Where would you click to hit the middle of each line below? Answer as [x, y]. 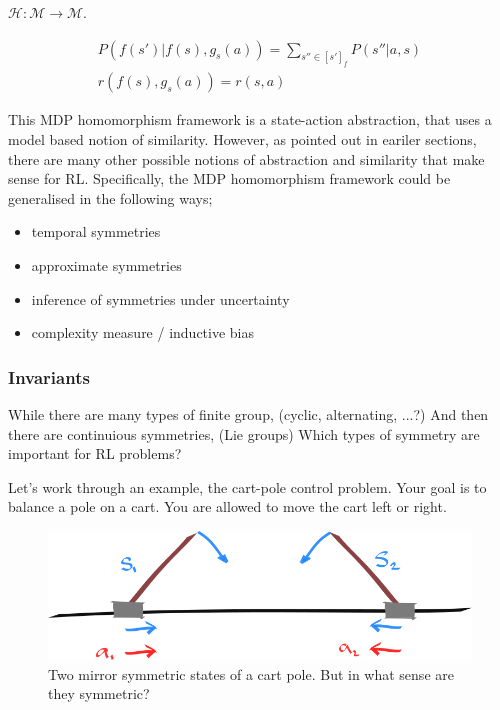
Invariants [49, 376]
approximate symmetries [106, 265]
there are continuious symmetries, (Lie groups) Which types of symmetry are [244, 433]
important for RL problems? [95, 453]
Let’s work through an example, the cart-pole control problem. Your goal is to [247, 486]
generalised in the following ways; [110, 197]
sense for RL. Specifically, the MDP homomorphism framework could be [229, 178]
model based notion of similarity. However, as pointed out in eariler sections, [242, 139]
